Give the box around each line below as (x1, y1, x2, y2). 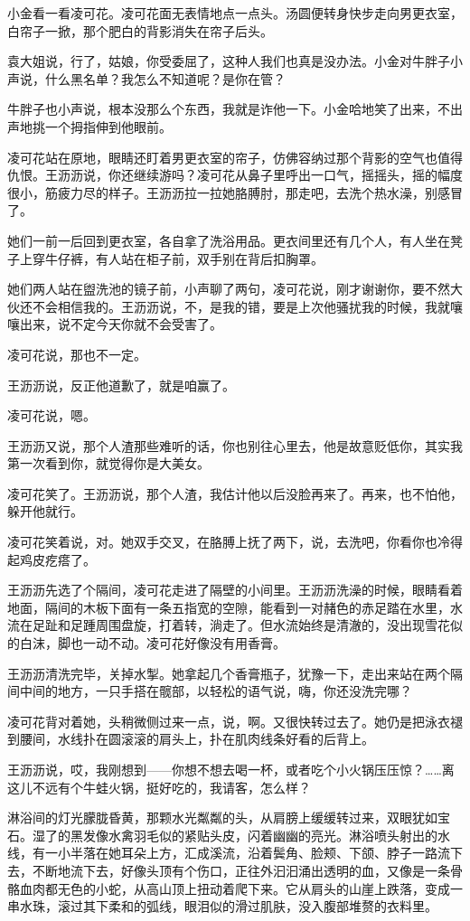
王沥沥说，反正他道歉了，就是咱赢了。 (7, 375, 235, 394)
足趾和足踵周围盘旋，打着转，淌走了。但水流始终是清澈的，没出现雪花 (32, 616, 450, 634)
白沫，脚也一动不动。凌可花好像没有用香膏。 (19, 634, 286, 653)
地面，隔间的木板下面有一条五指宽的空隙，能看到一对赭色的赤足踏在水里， (7, 597, 450, 616)
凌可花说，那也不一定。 (7, 344, 146, 363)
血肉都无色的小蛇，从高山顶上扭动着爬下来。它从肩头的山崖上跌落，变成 (19, 879, 450, 898)
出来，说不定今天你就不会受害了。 (19, 315, 222, 334)
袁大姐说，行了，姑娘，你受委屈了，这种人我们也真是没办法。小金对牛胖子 (7, 52, 450, 70)
